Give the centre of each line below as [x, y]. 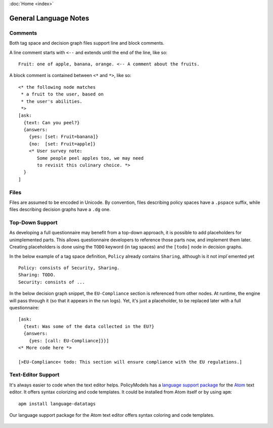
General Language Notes [49, 18]
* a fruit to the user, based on [62, 94]
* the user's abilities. [52, 101]
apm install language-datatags [57, 404]
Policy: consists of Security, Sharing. [69, 268]
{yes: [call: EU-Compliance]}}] [69, 341]
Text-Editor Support [34, 375]
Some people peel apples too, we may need [90, 158]
